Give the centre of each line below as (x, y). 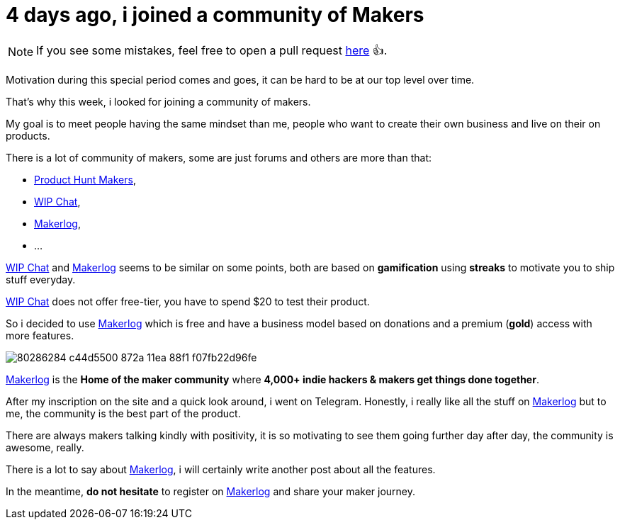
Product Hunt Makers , (85, 179)
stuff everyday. (41, 279)
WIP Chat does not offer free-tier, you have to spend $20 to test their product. (188, 301)
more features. (40, 335)
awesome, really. (45, 447)
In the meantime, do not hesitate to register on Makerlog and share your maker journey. (211, 491)
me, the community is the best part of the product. (123, 413)
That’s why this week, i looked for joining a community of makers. (158, 101)
